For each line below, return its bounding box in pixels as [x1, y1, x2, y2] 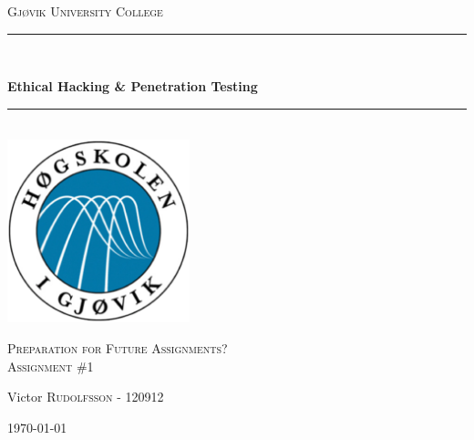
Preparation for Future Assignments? [7, 338, 228, 357]
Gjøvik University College [7, 2, 163, 20]
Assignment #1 [7, 356, 94, 375]
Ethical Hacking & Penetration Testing [7, 77, 258, 96]
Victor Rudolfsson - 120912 [7, 387, 164, 406]
